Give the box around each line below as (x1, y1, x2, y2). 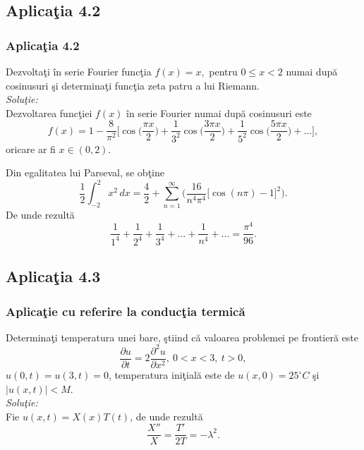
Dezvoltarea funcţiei (6, 105, 92, 120)
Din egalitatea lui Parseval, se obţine (6, 165, 164, 180)
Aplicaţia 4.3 (6, 265, 101, 287)
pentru (209, 64, 238, 78)
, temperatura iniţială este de (108, 367, 235, 382)
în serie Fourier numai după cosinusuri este (126, 105, 312, 120)
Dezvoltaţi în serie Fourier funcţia (6, 64, 152, 78)
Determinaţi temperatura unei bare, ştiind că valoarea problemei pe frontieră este (6, 329, 358, 344)
